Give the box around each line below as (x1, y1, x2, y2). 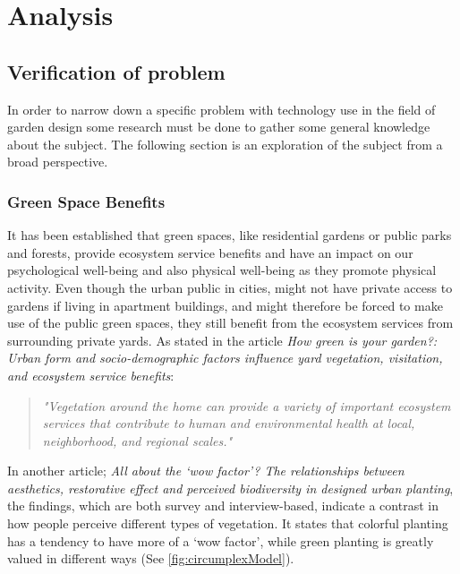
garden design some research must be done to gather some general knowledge (7, 117, 430, 136)
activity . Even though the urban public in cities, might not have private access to (7, 278, 453, 296)
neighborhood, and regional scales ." (42, 431, 233, 450)
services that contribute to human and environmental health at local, (42, 414, 415, 433)
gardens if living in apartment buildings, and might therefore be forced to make (7, 296, 443, 314)
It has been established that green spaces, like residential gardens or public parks (7, 226, 452, 244)
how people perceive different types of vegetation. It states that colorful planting (7, 514, 448, 533)
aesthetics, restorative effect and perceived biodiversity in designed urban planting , (7, 478, 454, 497)
